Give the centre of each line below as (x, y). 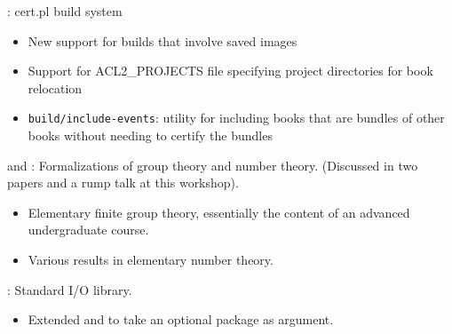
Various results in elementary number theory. (151, 259)
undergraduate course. (88, 230)
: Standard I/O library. (70, 289)
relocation (55, 87)
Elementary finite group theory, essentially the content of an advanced (219, 212)
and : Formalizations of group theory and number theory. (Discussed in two (213, 165)
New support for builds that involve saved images (163, 40)
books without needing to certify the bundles (150, 135)
